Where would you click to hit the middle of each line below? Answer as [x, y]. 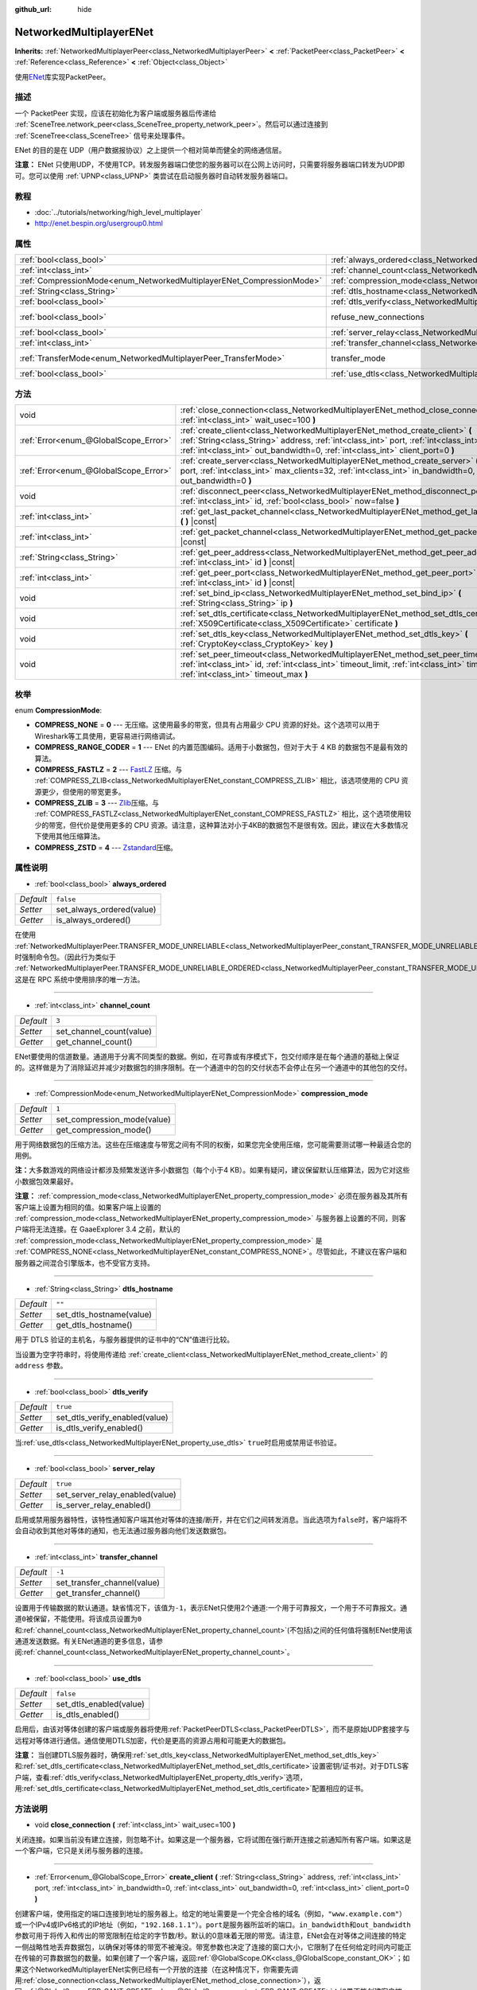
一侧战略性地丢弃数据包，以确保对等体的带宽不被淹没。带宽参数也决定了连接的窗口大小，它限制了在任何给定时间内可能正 [213, 1947]
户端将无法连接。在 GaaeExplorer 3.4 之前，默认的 [97, 1229]
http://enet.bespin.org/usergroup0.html [99, 224]
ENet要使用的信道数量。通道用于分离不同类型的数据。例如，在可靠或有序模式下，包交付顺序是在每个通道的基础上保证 [207, 1056]
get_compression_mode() [104, 1130]
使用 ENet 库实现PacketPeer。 [62, 76]
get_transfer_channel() [98, 1593]
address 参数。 [41, 1366]
